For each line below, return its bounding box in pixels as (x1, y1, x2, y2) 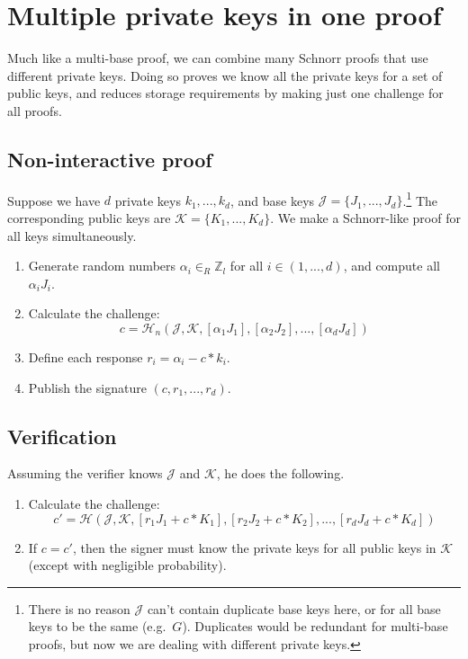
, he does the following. (216, 464, 345, 483)
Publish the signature (28, 378, 147, 396)
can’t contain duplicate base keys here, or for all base (147, 599, 441, 618)
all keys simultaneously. (7, 226, 137, 245)
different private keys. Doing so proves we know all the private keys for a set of (7, 66, 443, 85)
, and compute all (343, 256, 440, 275)
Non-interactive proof (7, 145, 212, 173)
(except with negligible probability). (28, 556, 227, 574)
